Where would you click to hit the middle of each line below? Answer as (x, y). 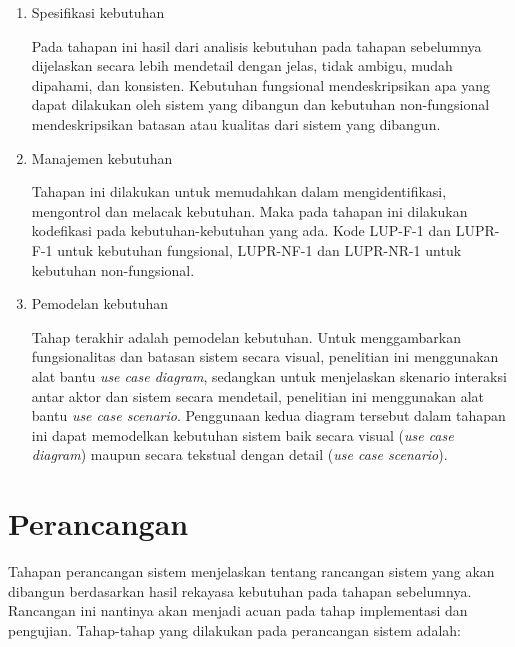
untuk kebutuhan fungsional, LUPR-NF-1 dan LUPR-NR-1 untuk (259, 249)
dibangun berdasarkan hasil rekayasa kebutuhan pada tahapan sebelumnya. (240, 590)
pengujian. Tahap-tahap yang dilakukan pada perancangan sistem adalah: (234, 629)
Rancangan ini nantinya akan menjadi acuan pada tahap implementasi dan (238, 610)
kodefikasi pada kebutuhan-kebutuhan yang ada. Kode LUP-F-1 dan (241, 230)
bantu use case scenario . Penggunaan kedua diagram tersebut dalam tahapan (268, 415)
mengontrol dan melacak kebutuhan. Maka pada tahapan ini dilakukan (249, 210)
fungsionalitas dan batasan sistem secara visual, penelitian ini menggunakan (265, 356)
